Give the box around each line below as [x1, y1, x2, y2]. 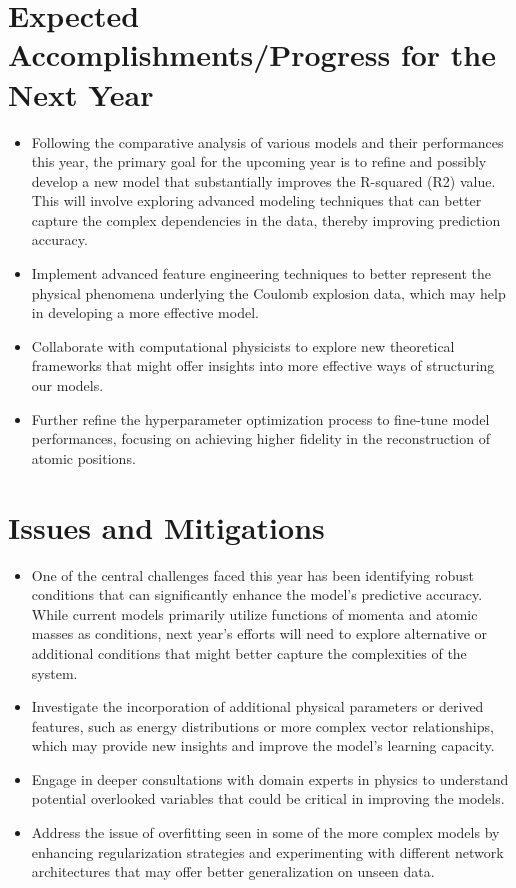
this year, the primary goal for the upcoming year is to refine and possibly [31, 151, 487, 172]
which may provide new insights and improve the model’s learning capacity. [31, 735, 495, 756]
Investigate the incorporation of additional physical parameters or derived [31, 696, 484, 717]
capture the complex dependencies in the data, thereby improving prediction [31, 209, 501, 230]
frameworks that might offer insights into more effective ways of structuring [31, 355, 495, 376]
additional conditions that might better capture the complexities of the [31, 642, 467, 663]
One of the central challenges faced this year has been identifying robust [31, 564, 474, 585]
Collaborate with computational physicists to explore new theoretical [31, 335, 455, 356]
